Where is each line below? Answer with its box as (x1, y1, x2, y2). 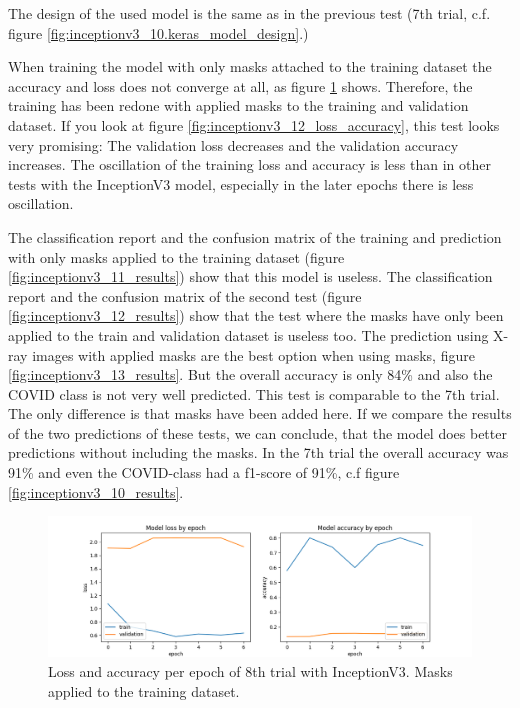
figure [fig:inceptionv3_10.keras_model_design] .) (8, 22, 309, 43)
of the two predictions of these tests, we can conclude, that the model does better (8, 422, 507, 443)
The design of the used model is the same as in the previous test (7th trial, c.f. (8, 3, 491, 23)
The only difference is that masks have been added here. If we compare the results (8, 403, 512, 424)
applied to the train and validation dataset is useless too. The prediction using (8, 324, 489, 345)
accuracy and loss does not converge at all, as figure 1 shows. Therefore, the (8, 75, 473, 96)
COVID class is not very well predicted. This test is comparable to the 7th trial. (8, 383, 500, 404)
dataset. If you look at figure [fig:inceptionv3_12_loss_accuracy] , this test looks (8, 114, 500, 135)
